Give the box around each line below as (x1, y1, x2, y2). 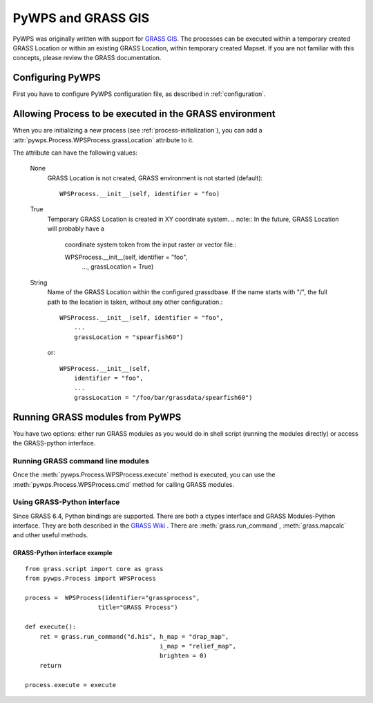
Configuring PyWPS (12, 72, 102, 84)
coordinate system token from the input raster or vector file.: (64, 240, 237, 249)
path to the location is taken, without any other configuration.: (47, 298, 223, 306)
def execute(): (25, 623, 77, 631)
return (39, 662, 62, 669)
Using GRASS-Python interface (12, 497, 120, 507)
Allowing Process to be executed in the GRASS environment (12, 108, 276, 120)
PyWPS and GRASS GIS (12, 10, 150, 26)
